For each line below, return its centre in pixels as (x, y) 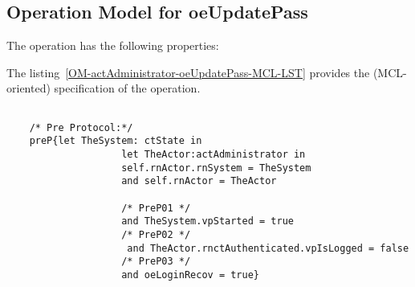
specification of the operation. (127, 88)
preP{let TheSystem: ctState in (116, 141)
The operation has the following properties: (113, 45)
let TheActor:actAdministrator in (214, 154)
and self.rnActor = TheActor (199, 181)
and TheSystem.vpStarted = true (207, 221)
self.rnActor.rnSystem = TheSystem (216, 168)
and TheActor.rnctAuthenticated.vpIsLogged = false (268, 248)
